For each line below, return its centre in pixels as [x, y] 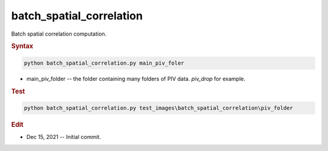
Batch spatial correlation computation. [59, 34]
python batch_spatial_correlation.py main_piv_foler [104, 63]
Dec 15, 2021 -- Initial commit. [64, 137]
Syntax [22, 47]
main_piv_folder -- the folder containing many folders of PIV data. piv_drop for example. [136, 79]
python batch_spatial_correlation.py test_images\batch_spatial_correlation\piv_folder [159, 108]
